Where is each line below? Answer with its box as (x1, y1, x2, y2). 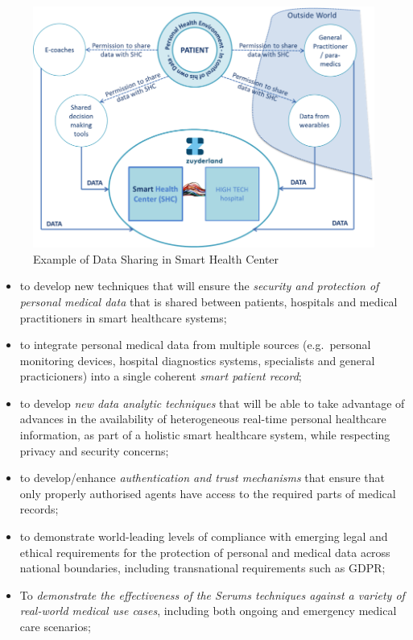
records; (19, 501, 59, 517)
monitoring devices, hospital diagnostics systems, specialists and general (19, 351, 375, 368)
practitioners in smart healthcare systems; (19, 309, 227, 326)
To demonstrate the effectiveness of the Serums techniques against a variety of (19, 586, 405, 603)
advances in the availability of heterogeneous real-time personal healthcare (19, 410, 386, 427)
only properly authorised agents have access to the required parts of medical (19, 484, 396, 501)
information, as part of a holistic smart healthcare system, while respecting (19, 426, 390, 443)
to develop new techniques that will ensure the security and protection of (19, 277, 379, 294)
